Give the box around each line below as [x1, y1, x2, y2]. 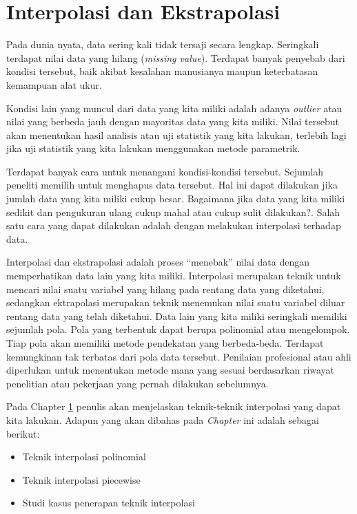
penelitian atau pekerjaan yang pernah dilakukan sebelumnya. [6, 376, 269, 390]
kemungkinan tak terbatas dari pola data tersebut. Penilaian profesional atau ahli [6, 349, 351, 363]
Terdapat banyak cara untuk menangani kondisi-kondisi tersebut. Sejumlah [6, 164, 324, 178]
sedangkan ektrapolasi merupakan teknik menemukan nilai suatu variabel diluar [6, 295, 345, 310]
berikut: [6, 426, 40, 440]
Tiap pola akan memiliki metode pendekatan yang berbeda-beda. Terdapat [6, 336, 324, 350]
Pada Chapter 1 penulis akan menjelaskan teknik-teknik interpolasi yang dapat [6, 399, 341, 414]
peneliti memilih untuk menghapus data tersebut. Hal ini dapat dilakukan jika [6, 178, 338, 192]
